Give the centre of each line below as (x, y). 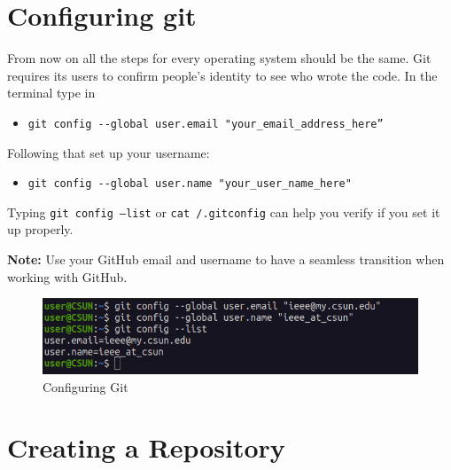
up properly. (40, 229)
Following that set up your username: (109, 152)
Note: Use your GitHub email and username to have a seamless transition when (226, 259)
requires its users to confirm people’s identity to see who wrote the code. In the (222, 75)
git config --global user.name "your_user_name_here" (190, 184)
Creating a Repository (146, 447)
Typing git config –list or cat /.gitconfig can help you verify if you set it (224, 211)
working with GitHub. (67, 276)
